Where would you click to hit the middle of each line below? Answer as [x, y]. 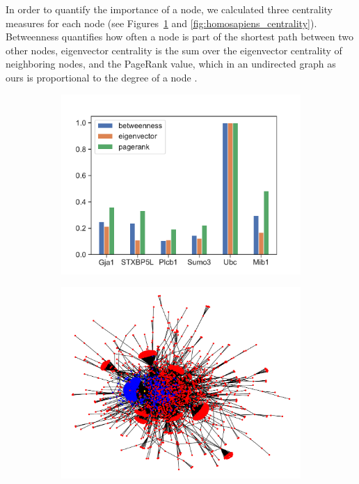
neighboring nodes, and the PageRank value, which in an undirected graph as [171, 64]
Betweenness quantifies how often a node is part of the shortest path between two [180, 37]
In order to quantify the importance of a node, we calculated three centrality [169, 9]
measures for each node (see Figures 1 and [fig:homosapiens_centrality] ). [161, 23]
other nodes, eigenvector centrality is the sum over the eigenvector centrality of [174, 50]
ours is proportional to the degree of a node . [102, 77]
